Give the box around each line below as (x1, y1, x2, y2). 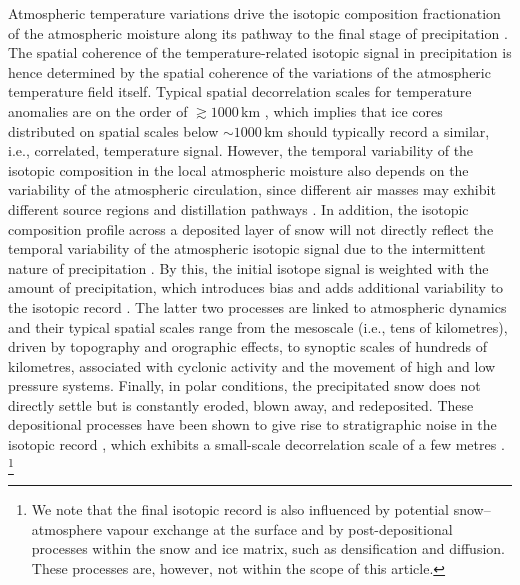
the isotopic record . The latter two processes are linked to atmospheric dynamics (8, 296, 507, 317)
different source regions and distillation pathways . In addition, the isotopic (8, 198, 469, 219)
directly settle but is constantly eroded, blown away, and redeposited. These (8, 394, 474, 415)
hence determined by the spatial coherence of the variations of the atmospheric (8, 61, 491, 82)
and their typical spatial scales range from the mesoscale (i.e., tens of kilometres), (8, 316, 508, 337)
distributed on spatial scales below (8, 120, 219, 141)
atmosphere (31, 518, 102, 539)
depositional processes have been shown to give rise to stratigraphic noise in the (8, 414, 497, 435)
